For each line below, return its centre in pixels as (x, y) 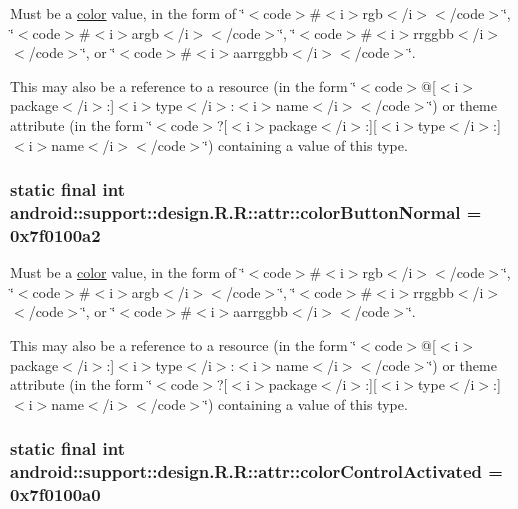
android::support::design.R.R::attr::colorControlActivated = (256, 471)
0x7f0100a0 (55, 494)
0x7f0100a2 (55, 234)
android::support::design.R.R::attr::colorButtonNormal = (246, 212)
